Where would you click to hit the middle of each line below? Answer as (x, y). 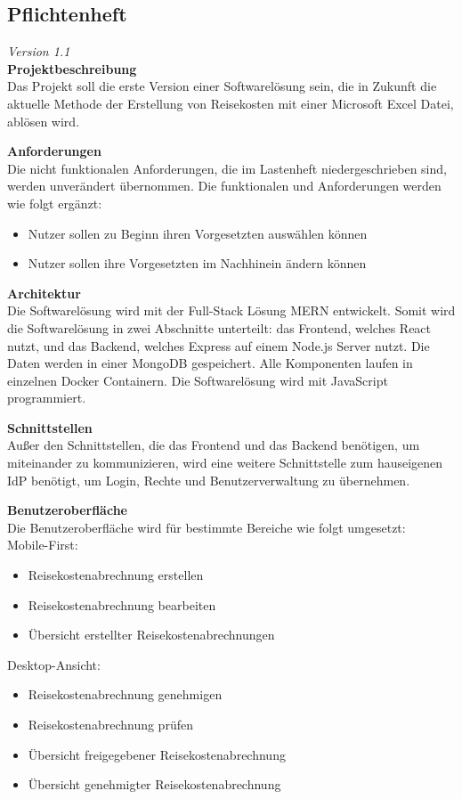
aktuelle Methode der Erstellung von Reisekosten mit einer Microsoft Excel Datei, (231, 103)
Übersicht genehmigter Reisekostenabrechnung (154, 784)
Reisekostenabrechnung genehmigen (125, 694)
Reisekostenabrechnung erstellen (116, 575)
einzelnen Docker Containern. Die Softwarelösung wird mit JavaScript (198, 380)
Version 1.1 (39, 51)
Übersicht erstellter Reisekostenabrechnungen (151, 635)
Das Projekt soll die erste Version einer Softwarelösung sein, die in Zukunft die (222, 86)
